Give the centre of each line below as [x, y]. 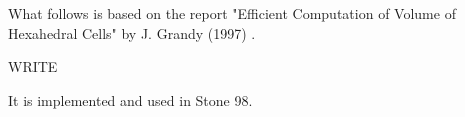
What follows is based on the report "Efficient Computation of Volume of [232, 13]
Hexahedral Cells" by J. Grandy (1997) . [132, 32]
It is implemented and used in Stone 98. [130, 99]
